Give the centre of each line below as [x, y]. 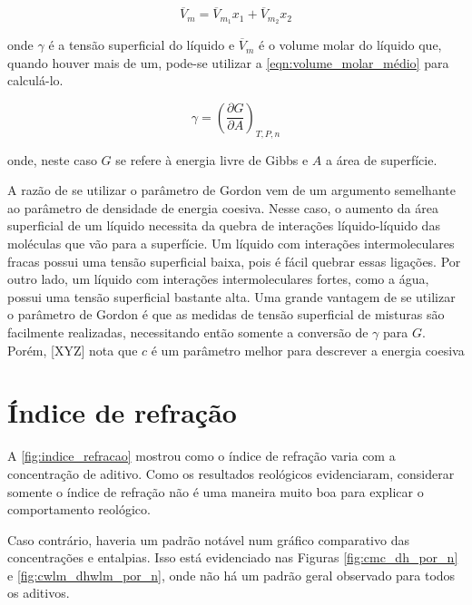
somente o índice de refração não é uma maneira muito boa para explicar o [216, 491]
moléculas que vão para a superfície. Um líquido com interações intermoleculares [231, 244]
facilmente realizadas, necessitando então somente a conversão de [188, 332]
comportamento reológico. [79, 509]
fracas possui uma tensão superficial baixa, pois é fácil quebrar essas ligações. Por [234, 261]
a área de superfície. [382, 159]
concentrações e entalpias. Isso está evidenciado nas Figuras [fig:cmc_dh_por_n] [233, 557]
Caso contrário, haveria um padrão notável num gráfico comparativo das [208, 539]
